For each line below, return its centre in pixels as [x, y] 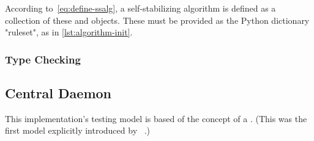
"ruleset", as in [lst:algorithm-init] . [69, 32]
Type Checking [43, 59]
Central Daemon [58, 93]
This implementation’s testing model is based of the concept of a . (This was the [156, 118]
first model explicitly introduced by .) [78, 130]
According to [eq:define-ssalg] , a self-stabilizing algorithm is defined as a [140, 8]
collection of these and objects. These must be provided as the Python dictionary [157, 20]
